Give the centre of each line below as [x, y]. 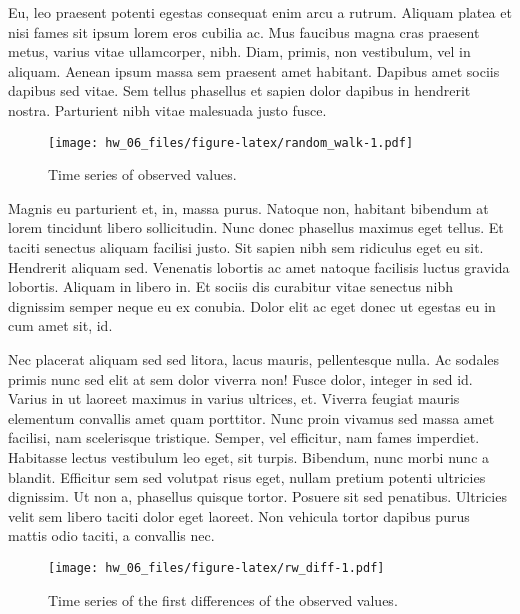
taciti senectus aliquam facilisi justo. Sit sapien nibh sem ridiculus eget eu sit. [246, 247]
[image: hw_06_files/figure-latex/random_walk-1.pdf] [231, 142]
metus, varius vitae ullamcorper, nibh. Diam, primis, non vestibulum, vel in [239, 51]
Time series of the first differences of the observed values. [223, 599]
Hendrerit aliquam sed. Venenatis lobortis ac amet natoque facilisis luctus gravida [259, 266]
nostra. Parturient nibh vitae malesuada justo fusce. [167, 109]
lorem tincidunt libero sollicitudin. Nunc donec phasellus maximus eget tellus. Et [256, 227]
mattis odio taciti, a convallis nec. [111, 535]
